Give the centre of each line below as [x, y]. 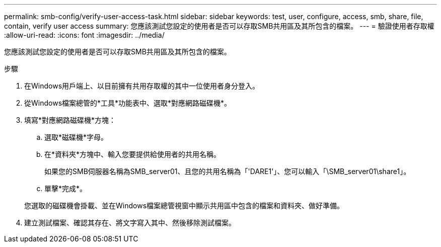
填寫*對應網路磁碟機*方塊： [70, 120]
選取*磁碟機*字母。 [76, 137]
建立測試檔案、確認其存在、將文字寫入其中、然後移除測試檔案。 [130, 223]
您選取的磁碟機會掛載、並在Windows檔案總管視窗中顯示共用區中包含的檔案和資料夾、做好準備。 [184, 205]
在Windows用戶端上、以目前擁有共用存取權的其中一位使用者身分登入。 [142, 86]
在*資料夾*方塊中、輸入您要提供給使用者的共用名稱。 [133, 154]
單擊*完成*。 [66, 188]
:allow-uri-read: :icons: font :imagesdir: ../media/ [84, 35]
